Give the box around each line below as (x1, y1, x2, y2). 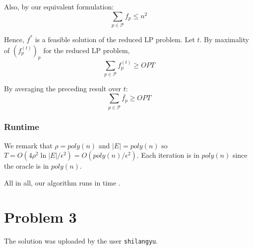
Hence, (4, 34, 24, 44)
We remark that (4, 140, 53, 150)
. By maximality (199, 34, 249, 44)
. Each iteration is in (136, 150, 199, 160)
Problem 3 (4, 206, 77, 227)
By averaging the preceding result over (4, 83, 122, 94)
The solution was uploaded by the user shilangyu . (4, 235, 158, 246)
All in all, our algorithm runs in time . (4, 177, 121, 187)
